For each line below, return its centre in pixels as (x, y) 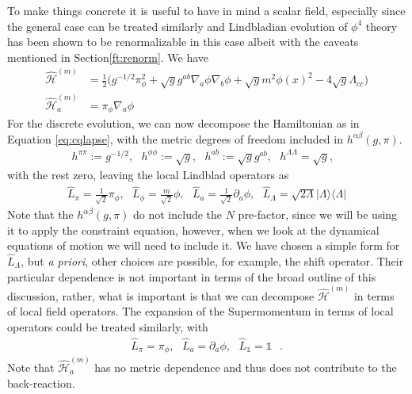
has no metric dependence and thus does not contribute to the (246, 367)
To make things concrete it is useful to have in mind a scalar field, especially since (206, 10)
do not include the (178, 214)
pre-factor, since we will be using (318, 214)
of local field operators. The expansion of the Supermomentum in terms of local (200, 311)
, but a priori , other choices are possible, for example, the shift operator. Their (212, 261)
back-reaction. (41, 383)
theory (381, 26)
